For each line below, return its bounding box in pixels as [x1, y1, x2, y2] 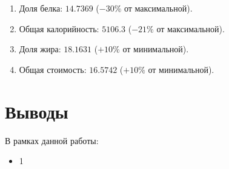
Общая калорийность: [19, 22, 99, 35]
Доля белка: [19, 2, 63, 14]
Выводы [5, 98, 68, 123]
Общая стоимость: [19, 63, 87, 75]
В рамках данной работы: [5, 134, 99, 147]
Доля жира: [19, 43, 61, 55]
